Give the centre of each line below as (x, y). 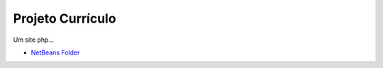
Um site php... (34, 40)
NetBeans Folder (55, 52)
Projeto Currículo (65, 18)
